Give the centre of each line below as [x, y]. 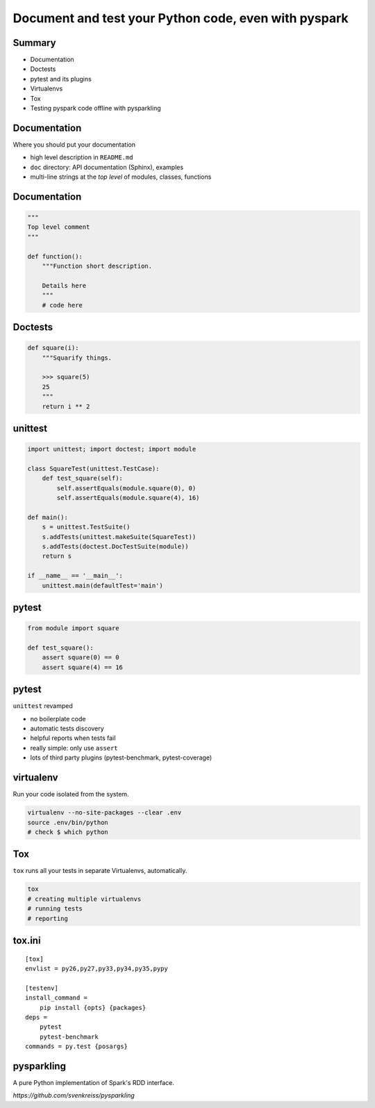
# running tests [55, 909]
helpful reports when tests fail [73, 738]
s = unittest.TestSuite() [86, 527]
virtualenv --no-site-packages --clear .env [105, 813]
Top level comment [59, 227]
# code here [62, 305]
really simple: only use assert [74, 748]
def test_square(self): [82, 479]
